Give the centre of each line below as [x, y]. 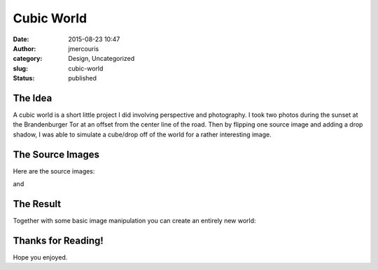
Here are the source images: [54, 171]
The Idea [33, 98]
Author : [24, 48]
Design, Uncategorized [101, 59]
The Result [37, 204]
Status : [24, 78]
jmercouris [84, 48]
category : [28, 59]
